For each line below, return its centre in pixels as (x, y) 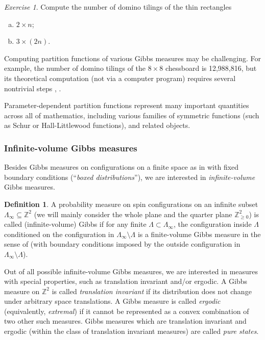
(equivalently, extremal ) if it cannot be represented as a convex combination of (127, 311)
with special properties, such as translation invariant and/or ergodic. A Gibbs (126, 281)
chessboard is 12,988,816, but (211, 68)
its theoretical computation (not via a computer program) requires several (120, 78)
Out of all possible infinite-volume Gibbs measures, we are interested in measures (131, 271)
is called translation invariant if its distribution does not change (152, 291)
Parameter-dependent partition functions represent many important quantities (127, 105)
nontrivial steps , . (33, 88)
